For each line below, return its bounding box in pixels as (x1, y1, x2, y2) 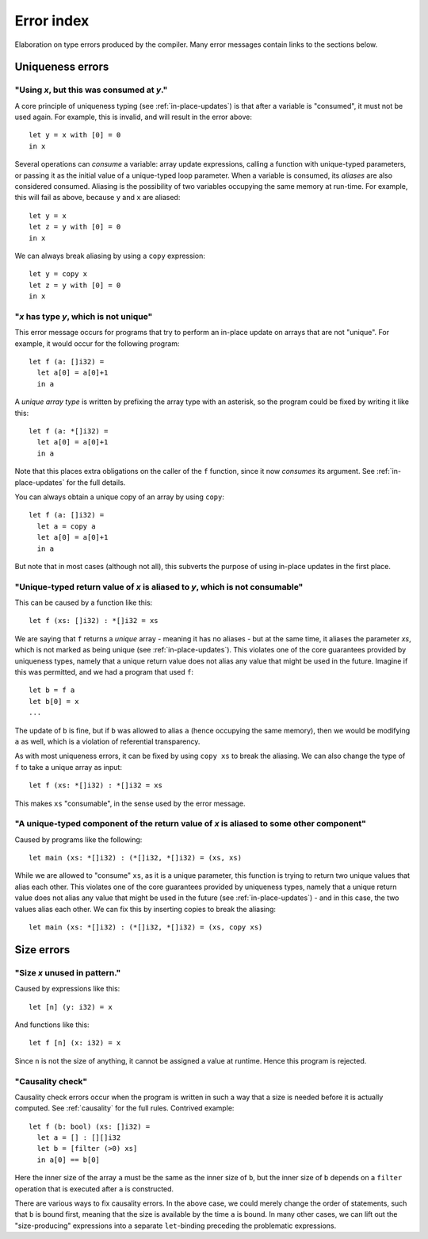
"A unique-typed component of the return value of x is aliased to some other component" (14, 818, 366, 829)
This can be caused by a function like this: (14, 598, 153, 607)
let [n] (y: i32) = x (29, 1002, 113, 1011)
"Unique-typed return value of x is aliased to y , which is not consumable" (14, 581, 304, 592)
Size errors (14, 943, 71, 956)
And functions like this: (14, 1020, 90, 1029)
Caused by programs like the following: (14, 834, 143, 845)
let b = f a (29, 686, 75, 695)
